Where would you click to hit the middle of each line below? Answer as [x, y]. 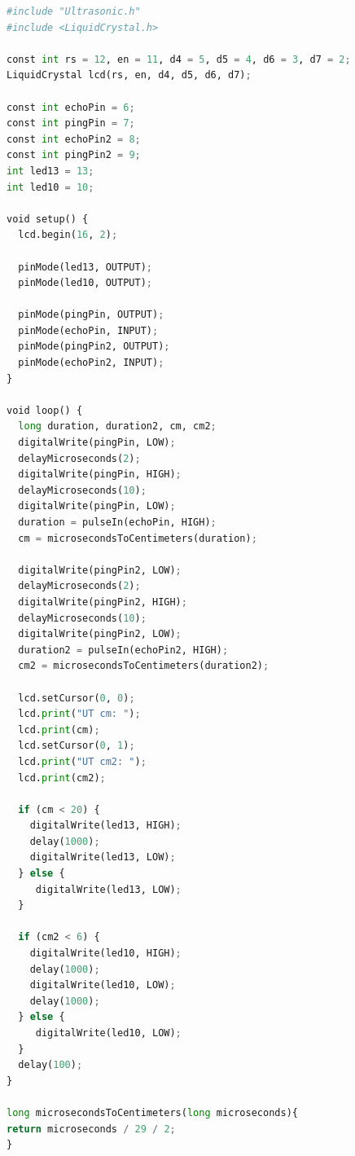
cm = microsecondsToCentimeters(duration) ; [138, 538]
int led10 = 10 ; [50, 187]
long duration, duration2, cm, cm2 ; [117, 426]
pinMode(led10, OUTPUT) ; [85, 283]
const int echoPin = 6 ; [71, 107]
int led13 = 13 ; [50, 171]
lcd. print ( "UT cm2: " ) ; [82, 761]
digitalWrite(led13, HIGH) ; [105, 826]
